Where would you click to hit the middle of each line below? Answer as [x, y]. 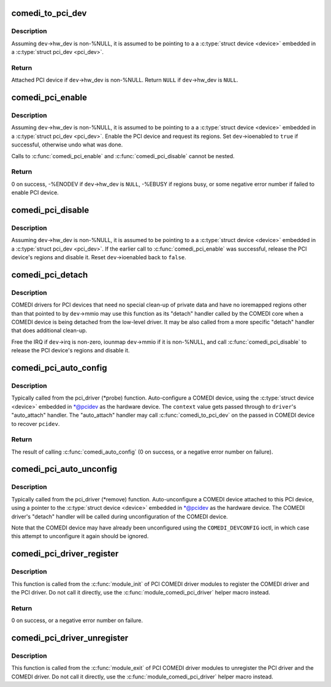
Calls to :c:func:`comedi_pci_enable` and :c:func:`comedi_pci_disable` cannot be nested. [123, 156]
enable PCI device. [35, 192]
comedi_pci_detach [50, 275]
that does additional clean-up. [49, 330]
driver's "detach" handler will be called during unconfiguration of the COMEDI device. [120, 516]
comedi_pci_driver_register [65, 554]
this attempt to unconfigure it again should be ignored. [80, 536]
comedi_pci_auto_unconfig [64, 469]
